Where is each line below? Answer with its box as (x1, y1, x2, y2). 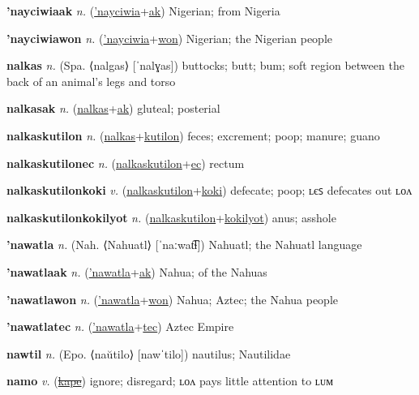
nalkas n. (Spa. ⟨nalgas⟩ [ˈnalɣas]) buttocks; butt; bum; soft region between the (6, 57, 404, 74)
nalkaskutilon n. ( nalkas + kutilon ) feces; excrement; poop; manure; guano (6, 127, 380, 144)
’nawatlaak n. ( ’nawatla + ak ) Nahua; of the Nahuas (6, 263, 267, 280)
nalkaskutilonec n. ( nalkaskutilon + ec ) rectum (6, 154, 245, 171)
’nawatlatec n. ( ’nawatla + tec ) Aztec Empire (6, 318, 234, 335)
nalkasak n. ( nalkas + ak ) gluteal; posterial (6, 100, 220, 117)
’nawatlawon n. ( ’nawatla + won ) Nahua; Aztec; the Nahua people (6, 290, 339, 307)
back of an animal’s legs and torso (6, 72, 176, 89)
